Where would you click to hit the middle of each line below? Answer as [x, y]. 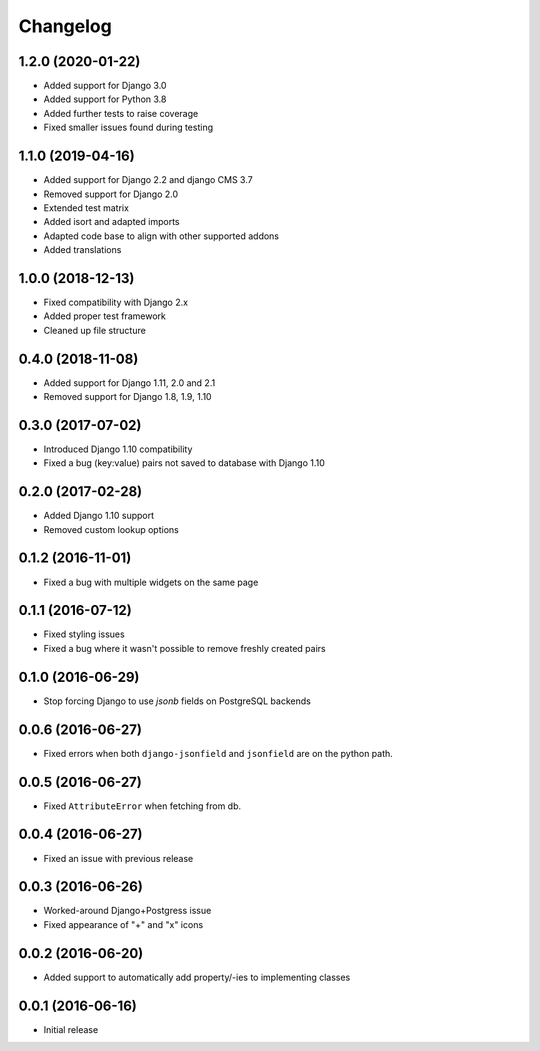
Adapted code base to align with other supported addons [161, 236]
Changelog [65, 26]
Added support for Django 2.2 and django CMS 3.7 [148, 180]
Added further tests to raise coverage [121, 113]
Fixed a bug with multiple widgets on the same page [151, 582]
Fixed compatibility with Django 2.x [116, 302]
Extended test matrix [86, 207]
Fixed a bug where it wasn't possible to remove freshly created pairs [184, 648]
